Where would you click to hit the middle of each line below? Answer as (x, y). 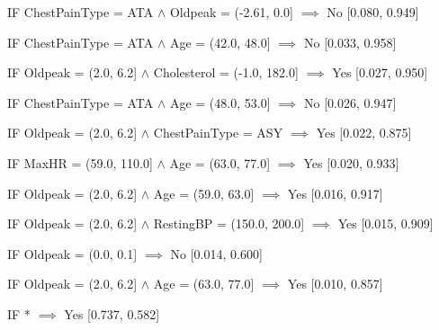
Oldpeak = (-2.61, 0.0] (231, 12)
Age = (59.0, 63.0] (204, 193)
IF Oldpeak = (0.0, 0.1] (72, 253)
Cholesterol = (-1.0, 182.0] (226, 72)
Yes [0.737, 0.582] (112, 313)
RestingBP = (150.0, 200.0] (229, 223)
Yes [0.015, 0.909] (385, 223)
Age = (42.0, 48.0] (220, 42)
